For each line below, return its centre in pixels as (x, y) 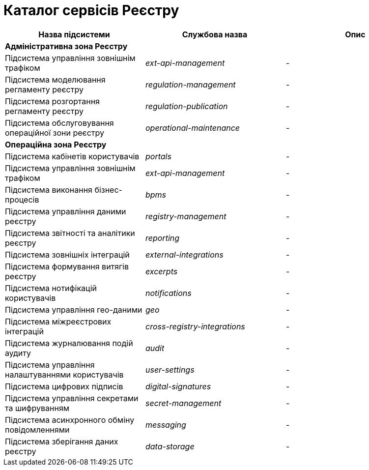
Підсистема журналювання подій (69, 343)
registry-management (186, 216)
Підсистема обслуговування (59, 123)
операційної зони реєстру (55, 132)
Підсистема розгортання (52, 101)
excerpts (161, 271)
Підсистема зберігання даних (62, 441)
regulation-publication (186, 106)
